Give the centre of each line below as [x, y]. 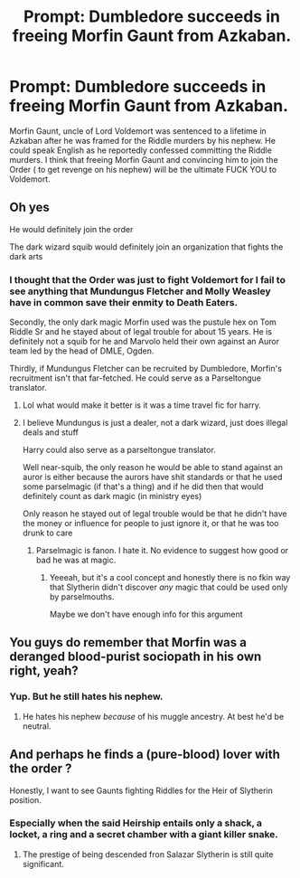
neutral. [37, 726]
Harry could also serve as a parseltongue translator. [119, 450]
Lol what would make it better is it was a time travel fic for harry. [142, 405]
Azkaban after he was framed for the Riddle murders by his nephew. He [142, 140]
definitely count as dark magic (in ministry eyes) [112, 496]
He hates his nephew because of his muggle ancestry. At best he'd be [153, 716]
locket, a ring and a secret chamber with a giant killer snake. [144, 835]
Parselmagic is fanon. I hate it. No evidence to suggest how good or [162, 551]
